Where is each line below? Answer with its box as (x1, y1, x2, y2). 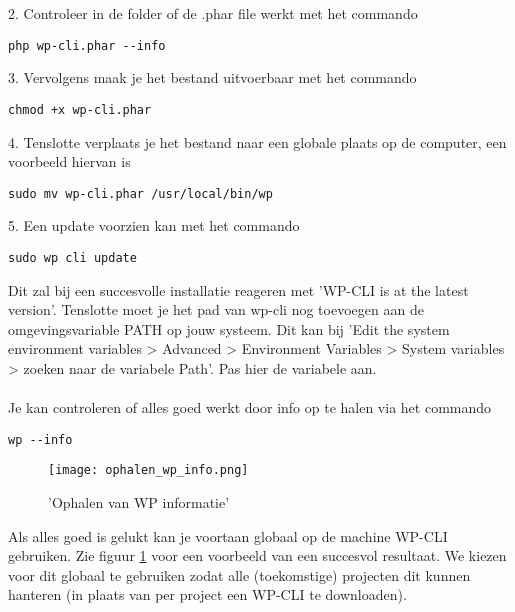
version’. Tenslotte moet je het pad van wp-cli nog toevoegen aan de (8, 299, 424, 320)
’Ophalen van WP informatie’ (48, 492, 230, 513)
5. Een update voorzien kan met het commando (8, 215, 300, 236)
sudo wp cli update (8, 250, 137, 265)
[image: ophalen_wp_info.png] (48, 463, 249, 478)
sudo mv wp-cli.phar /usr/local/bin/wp (8, 186, 273, 201)
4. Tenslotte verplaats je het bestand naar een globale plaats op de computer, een (8, 131, 507, 152)
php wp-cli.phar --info (8, 38, 166, 53)
